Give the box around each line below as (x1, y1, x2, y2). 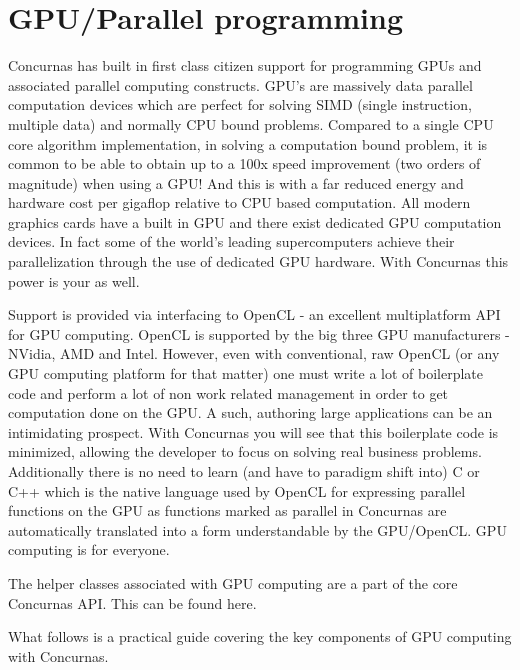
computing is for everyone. (8, 539, 170, 560)
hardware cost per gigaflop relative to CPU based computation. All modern (8, 192, 471, 213)
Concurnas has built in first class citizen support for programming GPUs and (8, 55, 482, 76)
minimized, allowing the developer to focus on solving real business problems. (8, 441, 482, 462)
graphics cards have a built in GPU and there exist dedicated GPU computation (8, 211, 502, 232)
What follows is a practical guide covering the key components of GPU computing (8, 626, 512, 647)
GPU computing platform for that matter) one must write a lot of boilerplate (8, 363, 484, 384)
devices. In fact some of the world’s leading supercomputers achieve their (8, 231, 455, 252)
